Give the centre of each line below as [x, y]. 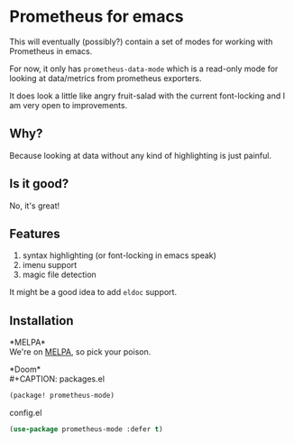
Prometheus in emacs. [51, 51]
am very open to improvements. [69, 105]
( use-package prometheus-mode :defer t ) [87, 429]
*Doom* [25, 369]
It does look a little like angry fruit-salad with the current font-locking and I [147, 96]
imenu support [50, 265]
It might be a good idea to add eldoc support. [93, 292]
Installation [41, 321]
